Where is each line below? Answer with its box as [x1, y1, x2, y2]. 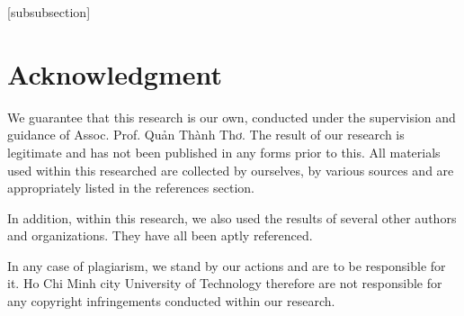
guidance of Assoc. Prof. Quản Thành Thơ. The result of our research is [7, 125, 405, 144]
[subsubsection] [7, 3, 91, 21]
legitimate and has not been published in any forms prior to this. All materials [7, 142, 441, 161]
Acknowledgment [7, 55, 222, 92]
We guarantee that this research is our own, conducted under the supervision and [7, 107, 456, 126]
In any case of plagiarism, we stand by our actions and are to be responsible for [7, 256, 446, 275]
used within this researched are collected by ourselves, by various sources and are [7, 160, 454, 179]
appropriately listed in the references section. [7, 178, 254, 197]
